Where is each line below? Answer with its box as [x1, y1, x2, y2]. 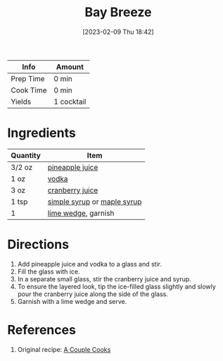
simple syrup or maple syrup [47, 197, 142, 207]
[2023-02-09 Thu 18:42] [82, 27, 154, 36]
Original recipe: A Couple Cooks [17, 345, 111, 353]
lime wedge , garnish [47, 208, 115, 218]
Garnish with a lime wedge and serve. [17, 297, 127, 305]
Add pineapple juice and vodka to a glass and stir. [17, 259, 162, 268]
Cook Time [11, 85, 47, 95]
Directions [7, 237, 69, 252]
